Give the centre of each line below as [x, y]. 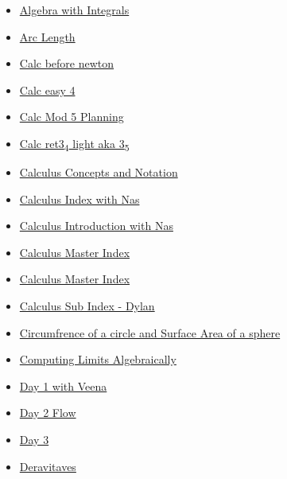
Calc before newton [67, 63]
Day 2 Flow [48, 413]
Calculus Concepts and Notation [99, 172]
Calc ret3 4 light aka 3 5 [74, 144]
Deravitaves [48, 466]
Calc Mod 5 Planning [72, 117]
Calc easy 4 [47, 90]
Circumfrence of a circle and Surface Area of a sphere [150, 332]
